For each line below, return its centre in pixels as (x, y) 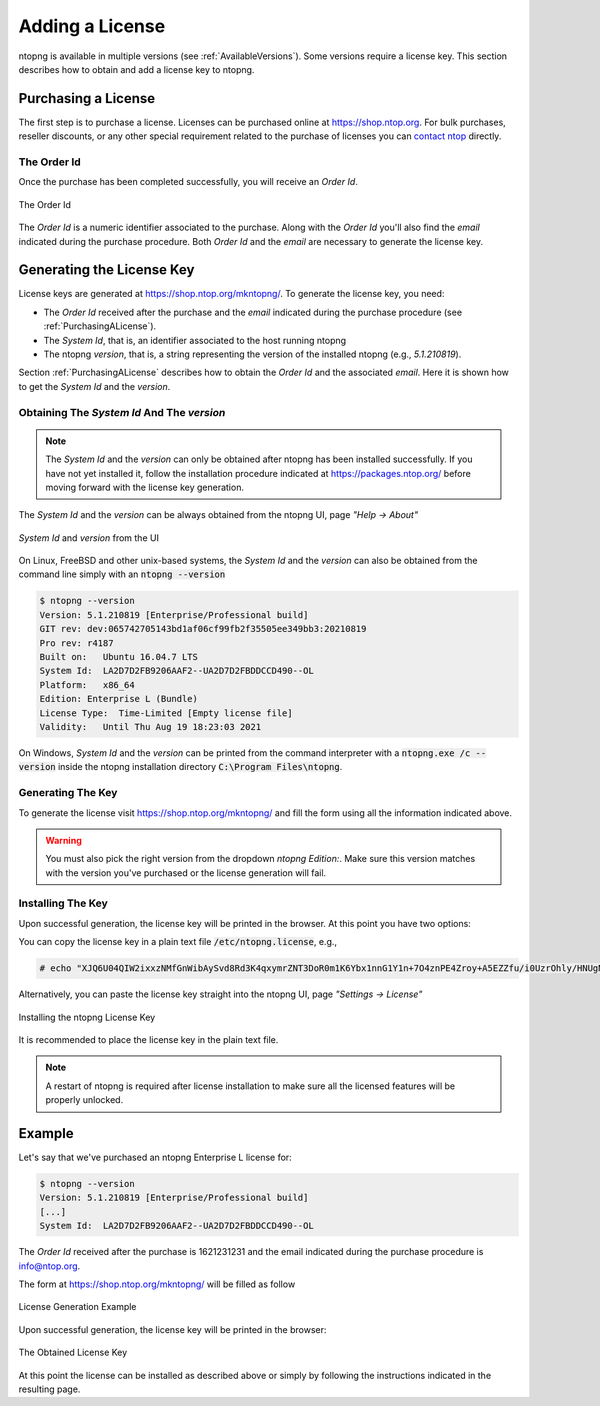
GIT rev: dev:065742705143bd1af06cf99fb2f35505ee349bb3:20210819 (203, 629)
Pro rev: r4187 (76, 643)
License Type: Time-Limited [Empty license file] (166, 713)
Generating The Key (68, 793)
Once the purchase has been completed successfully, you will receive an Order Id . (188, 182)
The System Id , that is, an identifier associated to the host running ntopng (195, 340)
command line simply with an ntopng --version (122, 574)
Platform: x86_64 (87, 684)
